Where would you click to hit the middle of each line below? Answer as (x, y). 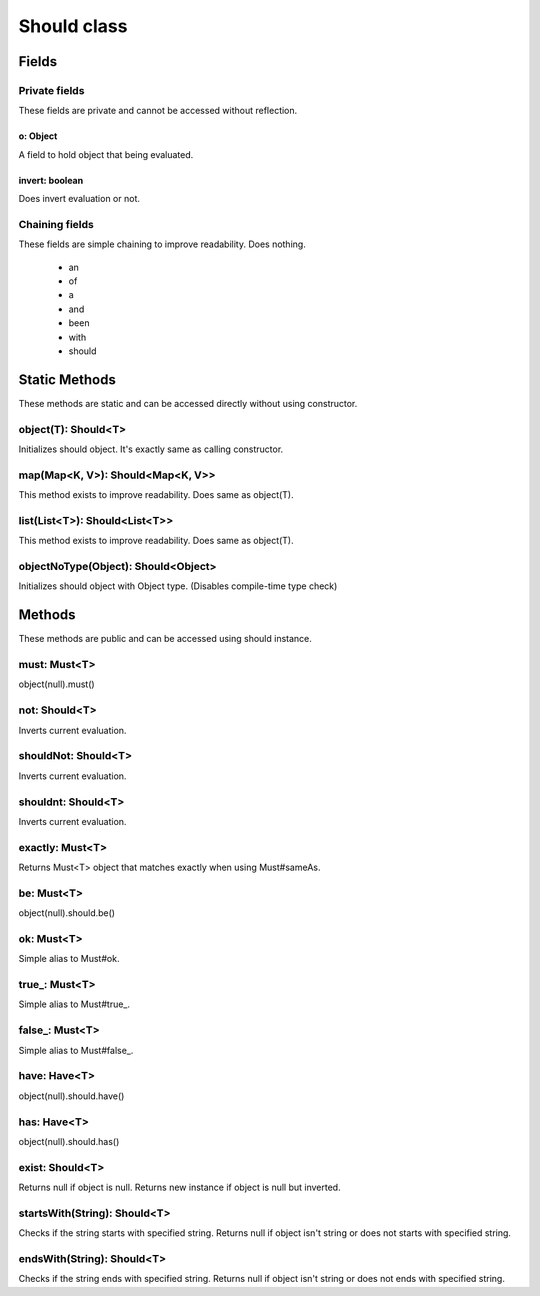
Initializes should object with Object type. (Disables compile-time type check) (178, 586)
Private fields (51, 90)
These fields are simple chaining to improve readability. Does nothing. (162, 244)
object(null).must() (56, 684)
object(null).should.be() (66, 913)
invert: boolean (51, 180)
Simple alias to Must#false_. (76, 1050)
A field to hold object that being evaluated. (106, 154)
